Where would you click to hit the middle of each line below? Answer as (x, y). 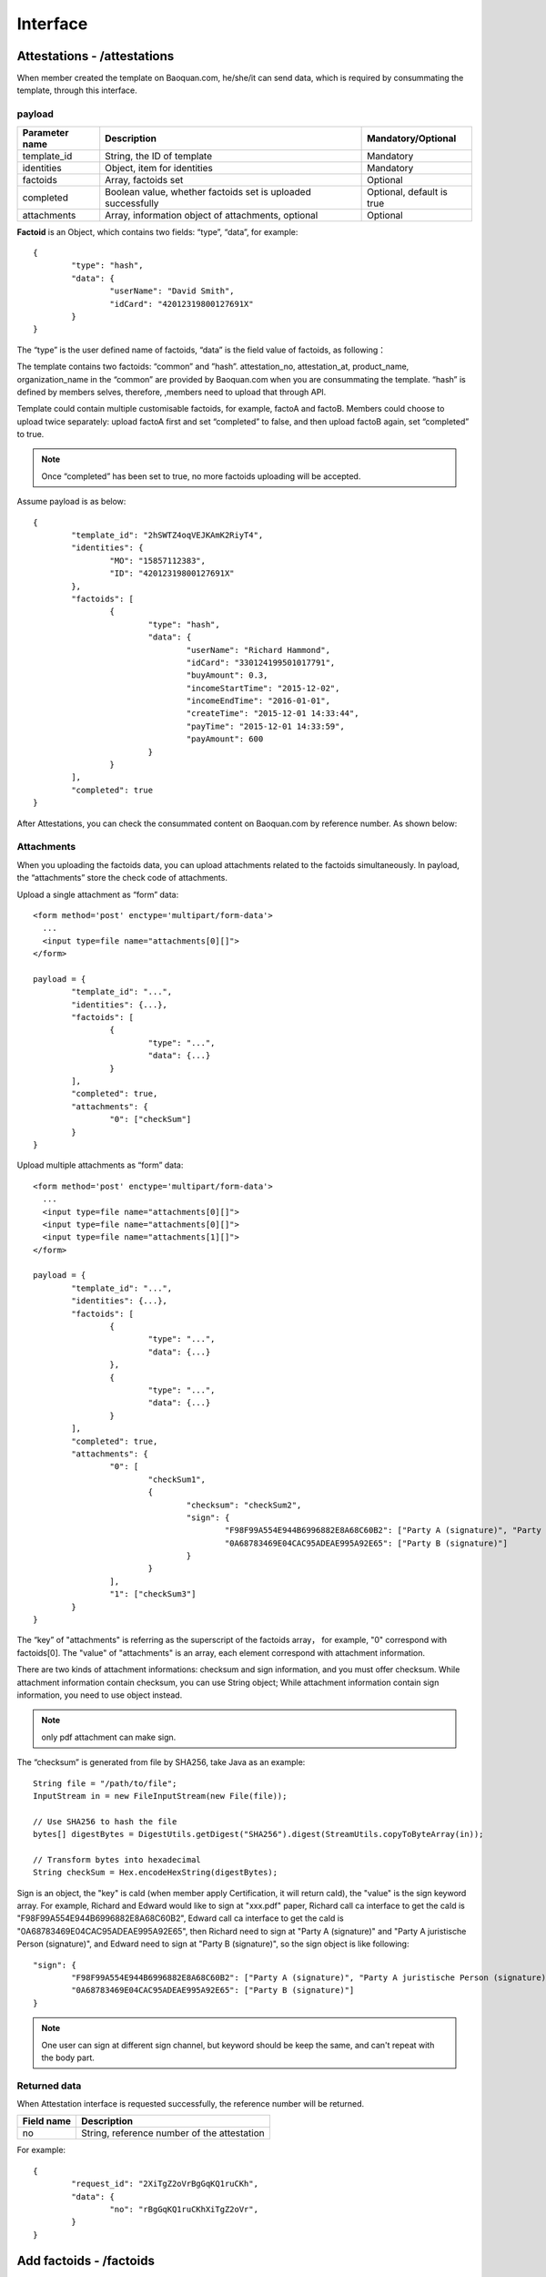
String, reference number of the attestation (173, 2133)
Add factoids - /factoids (86, 2260)
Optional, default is (407, 191)
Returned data (49, 2086)
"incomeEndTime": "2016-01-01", (258, 701)
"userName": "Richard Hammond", (258, 650)
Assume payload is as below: (71, 502)
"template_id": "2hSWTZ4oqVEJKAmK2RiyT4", (167, 536)
